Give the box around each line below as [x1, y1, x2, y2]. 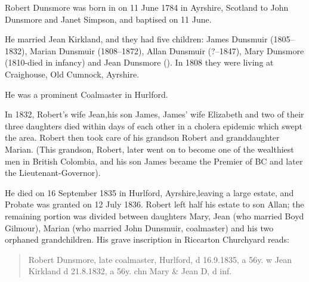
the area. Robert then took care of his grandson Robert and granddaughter [5, 131, 280, 144]
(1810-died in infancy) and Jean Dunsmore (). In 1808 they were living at [5, 56, 274, 69]
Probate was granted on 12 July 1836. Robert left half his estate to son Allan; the [5, 198, 304, 210]
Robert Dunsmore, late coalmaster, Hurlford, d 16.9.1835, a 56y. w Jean [28, 253, 292, 265]
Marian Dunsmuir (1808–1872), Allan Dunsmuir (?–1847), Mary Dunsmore [29, 44, 304, 57]
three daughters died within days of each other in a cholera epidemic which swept [5, 119, 302, 132]
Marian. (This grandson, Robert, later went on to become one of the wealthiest [5, 142, 294, 155]
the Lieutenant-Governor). [5, 166, 101, 179]
